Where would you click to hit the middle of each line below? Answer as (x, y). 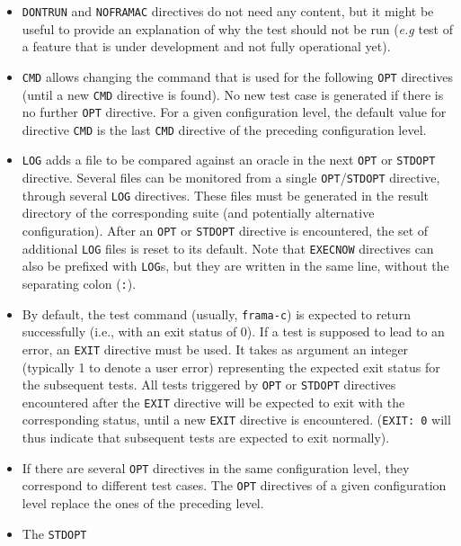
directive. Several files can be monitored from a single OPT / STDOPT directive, (231, 178)
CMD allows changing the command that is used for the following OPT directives (238, 76)
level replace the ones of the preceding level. (143, 503)
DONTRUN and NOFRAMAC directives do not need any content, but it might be (228, 11)
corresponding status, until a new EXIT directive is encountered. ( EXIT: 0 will (236, 420)
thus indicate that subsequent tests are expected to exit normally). (206, 438)
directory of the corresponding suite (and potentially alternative (198, 213)
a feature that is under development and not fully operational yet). (206, 46)
